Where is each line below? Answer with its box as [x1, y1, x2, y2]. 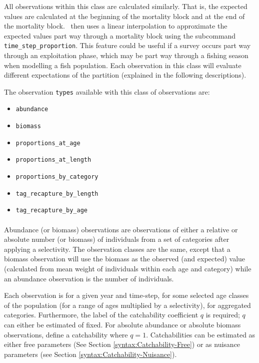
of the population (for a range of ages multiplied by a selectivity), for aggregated [4, 299, 251, 310]
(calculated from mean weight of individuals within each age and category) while [4, 263, 251, 274]
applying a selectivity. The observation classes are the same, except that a [4, 243, 230, 254]
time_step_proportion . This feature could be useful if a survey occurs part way [4, 40, 251, 51]
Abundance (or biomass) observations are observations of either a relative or [4, 224, 238, 234]
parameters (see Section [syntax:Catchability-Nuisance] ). [4, 348, 177, 359]
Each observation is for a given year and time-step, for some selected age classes [4, 290, 249, 300]
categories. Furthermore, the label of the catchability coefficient [4, 309, 198, 320]
